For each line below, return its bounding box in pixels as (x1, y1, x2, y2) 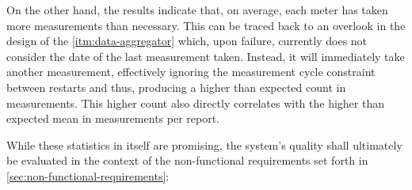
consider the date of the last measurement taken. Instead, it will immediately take (6, 47, 405, 64)
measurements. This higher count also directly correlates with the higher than (6, 94, 384, 111)
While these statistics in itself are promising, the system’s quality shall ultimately (6, 136, 402, 153)
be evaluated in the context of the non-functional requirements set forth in (6, 152, 368, 169)
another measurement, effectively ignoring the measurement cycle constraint (6, 63, 376, 80)
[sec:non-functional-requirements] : (6, 167, 170, 184)
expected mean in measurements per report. (6, 110, 220, 127)
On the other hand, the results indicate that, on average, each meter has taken (6, 2, 388, 17)
